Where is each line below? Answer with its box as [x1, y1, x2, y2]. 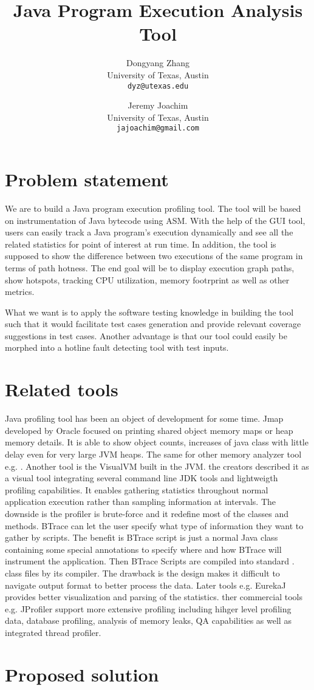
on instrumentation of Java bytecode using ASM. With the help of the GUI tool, [5, 214, 305, 226]
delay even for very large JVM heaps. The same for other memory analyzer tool [5, 447, 302, 460]
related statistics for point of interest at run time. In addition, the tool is [5, 237, 276, 250]
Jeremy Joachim [128, 99, 188, 112]
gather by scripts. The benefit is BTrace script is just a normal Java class [5, 531, 278, 544]
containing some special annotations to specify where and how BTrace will [5, 543, 282, 555]
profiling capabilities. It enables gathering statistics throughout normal [5, 483, 268, 496]
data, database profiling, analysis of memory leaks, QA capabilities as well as [5, 614, 292, 627]
